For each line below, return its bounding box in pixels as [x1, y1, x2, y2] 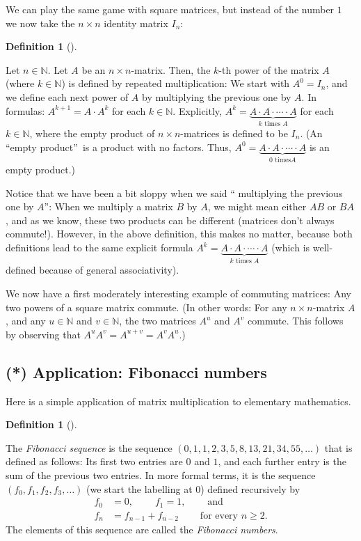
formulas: [6, 103, 45, 118]
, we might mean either [207, 199, 307, 214]
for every [200, 510, 238, 521]
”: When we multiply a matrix [44, 199, 173, 214]
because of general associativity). [39, 262, 179, 277]
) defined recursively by [200, 481, 300, 496]
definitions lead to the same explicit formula [6, 240, 193, 254]
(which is [271, 240, 310, 254]
